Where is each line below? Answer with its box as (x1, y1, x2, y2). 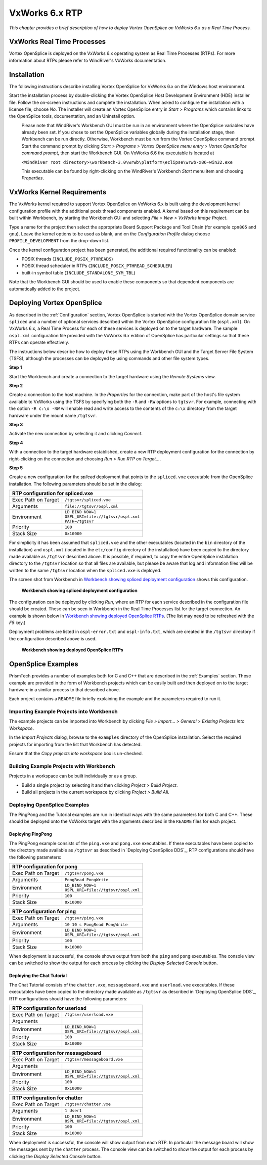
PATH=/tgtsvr (64, 519, 94, 524)
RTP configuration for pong (12, 863, 78, 870)
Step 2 (9, 383, 23, 389)
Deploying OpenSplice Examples (9, 801, 89, 808)
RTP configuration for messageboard (12, 1049, 101, 1056)
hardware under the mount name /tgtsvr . (9, 412, 97, 418)
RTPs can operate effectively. (9, 339, 69, 346)
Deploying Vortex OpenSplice (9, 299, 102, 307)
